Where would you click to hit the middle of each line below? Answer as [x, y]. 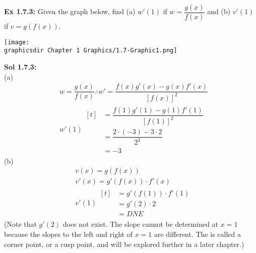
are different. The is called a [198, 234]
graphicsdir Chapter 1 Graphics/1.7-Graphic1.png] [91, 51]
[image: [17, 42]
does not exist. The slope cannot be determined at [141, 224]
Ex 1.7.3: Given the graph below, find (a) [70, 11]
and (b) [219, 11]
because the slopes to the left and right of [68, 234]
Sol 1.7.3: [20, 66]
